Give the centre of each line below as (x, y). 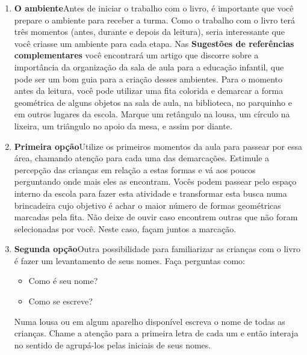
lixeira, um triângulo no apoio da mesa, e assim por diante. (123, 125)
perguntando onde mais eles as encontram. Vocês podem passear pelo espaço (155, 181)
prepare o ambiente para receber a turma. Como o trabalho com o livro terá (155, 20)
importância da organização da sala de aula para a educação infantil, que (149, 66)
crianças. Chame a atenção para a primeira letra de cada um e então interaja (156, 333)
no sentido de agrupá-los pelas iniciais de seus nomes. (113, 344)
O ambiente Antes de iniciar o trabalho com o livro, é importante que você (154, 8)
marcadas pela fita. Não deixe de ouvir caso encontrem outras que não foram (156, 217)
